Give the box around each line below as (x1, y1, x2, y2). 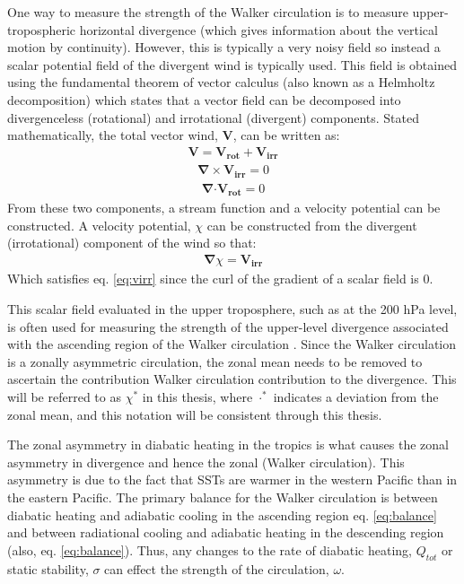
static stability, (7, 559, 89, 578)
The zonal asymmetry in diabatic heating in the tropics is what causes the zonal (7, 435, 449, 454)
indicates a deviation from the (273, 388, 439, 406)
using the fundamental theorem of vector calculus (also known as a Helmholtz (7, 73, 435, 92)
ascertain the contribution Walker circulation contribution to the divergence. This (7, 370, 457, 388)
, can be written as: (232, 126, 340, 144)
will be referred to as (7, 388, 121, 406)
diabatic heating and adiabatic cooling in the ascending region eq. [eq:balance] (7, 505, 437, 524)
